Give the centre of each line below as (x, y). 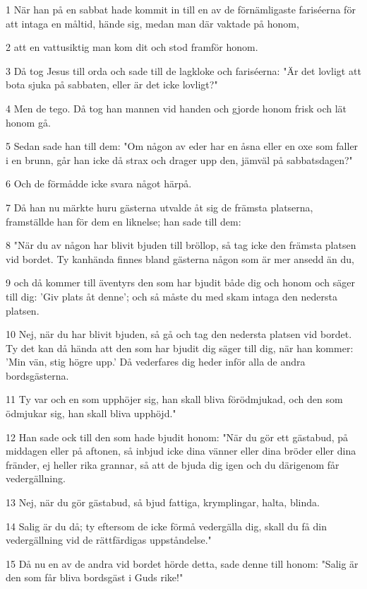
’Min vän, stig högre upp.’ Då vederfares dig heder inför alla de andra (156, 362)
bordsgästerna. (37, 375)
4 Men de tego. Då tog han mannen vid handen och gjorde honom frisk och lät (176, 108)
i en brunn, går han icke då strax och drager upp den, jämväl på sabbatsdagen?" (179, 159)
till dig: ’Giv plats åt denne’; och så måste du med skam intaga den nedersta (172, 296)
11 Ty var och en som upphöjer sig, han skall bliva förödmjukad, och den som (174, 399)
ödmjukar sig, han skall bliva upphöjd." (91, 413)
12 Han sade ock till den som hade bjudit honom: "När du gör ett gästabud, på (177, 437)
